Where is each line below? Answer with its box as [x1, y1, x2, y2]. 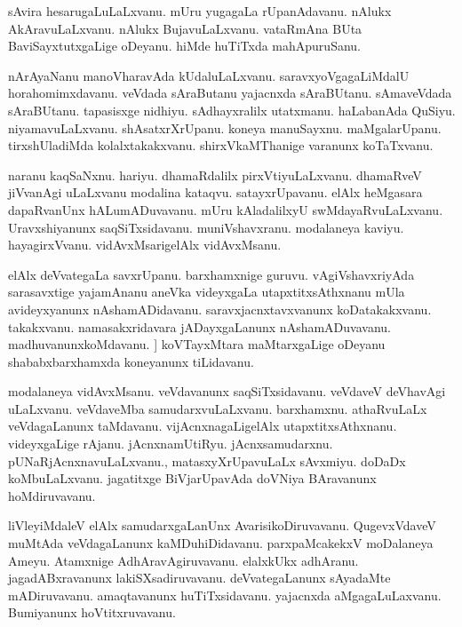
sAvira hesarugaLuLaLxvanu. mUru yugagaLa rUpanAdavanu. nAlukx [8, 2, 392, 20]
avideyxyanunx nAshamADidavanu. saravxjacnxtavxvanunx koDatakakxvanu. [8, 299, 432, 318]
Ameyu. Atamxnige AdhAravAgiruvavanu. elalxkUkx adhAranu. [8, 551, 359, 569]
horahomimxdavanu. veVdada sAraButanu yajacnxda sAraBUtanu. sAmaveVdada [8, 83, 452, 102]
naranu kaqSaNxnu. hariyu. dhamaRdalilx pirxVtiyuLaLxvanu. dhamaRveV [8, 165, 422, 184]
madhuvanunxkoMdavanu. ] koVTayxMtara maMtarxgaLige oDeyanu [8, 335, 386, 353]
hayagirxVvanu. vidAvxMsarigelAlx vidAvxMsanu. [8, 235, 282, 254]
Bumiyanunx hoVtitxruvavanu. [8, 603, 176, 622]
